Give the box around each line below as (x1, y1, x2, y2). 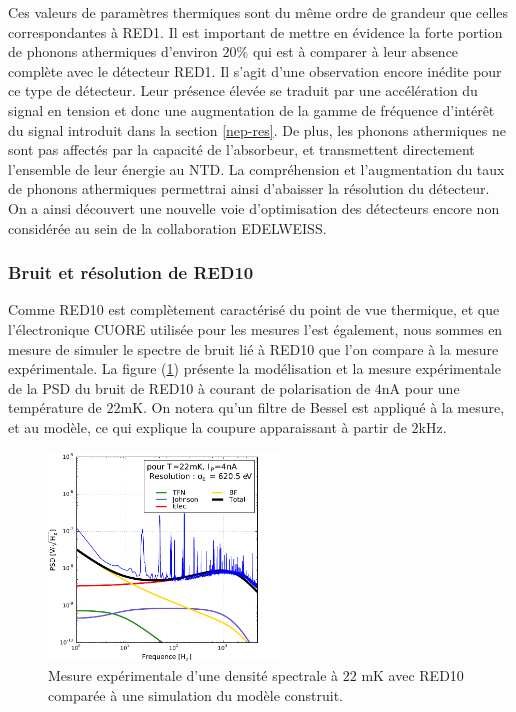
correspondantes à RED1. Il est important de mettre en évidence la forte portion (8, 21, 503, 42)
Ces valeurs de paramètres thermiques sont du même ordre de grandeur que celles (8, 2, 509, 22)
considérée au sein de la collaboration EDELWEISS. (8, 217, 327, 238)
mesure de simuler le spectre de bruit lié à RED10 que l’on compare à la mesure (8, 338, 499, 359)
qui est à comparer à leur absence (252, 41, 459, 62)
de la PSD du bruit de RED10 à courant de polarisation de (8, 377, 371, 398)
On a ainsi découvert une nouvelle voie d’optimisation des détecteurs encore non (8, 197, 500, 218)
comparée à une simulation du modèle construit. (48, 685, 344, 706)
